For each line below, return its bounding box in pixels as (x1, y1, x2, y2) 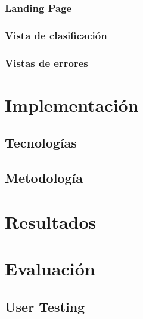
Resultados (5, 209, 97, 234)
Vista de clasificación (5, 27, 107, 42)
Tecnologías (5, 133, 77, 152)
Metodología (5, 168, 83, 187)
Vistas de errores (5, 55, 88, 70)
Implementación (5, 92, 139, 116)
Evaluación (5, 256, 95, 281)
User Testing (5, 297, 85, 315)
